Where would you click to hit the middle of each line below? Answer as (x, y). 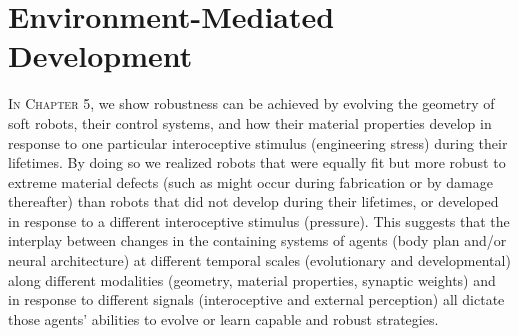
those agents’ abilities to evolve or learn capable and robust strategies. (223, 318)
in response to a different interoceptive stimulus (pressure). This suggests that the (259, 220)
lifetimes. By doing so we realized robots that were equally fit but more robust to (257, 162)
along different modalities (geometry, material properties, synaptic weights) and (252, 279)
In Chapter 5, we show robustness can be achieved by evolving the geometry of (251, 103)
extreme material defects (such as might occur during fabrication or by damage (251, 181)
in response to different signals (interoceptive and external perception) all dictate (256, 299)
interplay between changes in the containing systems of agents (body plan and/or (257, 240)
